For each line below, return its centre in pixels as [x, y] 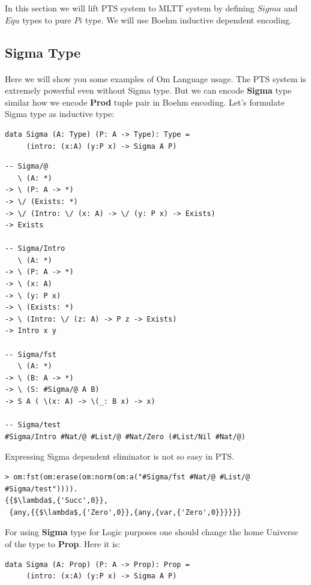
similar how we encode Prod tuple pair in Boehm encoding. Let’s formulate [145, 102]
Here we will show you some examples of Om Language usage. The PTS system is [155, 78]
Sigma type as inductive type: [60, 114]
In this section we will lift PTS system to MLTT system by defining [130, 8]
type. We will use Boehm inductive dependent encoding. [188, 19]
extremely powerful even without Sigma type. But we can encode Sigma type [148, 90]
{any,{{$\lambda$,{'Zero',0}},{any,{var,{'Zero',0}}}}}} [125, 512]
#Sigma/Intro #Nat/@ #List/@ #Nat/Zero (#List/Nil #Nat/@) [125, 436]
